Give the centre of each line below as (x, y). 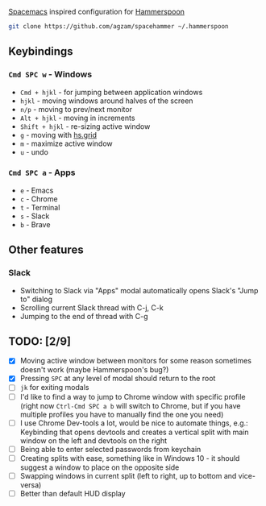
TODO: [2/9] (39, 341)
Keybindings (41, 52)
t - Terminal (40, 207)
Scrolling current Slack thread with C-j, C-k (91, 307)
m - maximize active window (66, 143)
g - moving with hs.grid (58, 135)
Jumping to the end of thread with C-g (84, 316)
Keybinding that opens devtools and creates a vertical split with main (134, 432)
